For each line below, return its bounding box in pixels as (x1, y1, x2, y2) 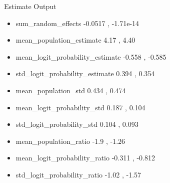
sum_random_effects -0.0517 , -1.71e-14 (15, 18, 139, 28)
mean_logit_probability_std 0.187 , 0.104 (15, 102, 145, 112)
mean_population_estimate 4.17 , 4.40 (15, 35, 135, 45)
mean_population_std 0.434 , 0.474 (15, 85, 126, 95)
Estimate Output (4, 1, 56, 11)
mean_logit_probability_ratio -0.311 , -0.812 (15, 152, 155, 163)
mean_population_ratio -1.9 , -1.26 (15, 135, 125, 146)
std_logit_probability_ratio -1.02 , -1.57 (15, 169, 141, 179)
